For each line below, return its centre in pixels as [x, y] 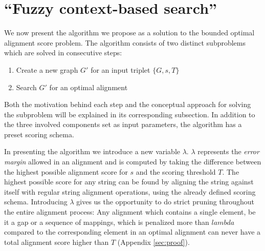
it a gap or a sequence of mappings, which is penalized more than [107, 222]
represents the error [228, 151]
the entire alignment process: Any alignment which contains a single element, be [130, 212]
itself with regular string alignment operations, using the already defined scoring [130, 191]
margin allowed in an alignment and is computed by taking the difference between [133, 162]
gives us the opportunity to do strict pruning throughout [165, 202]
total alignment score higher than [57, 242]
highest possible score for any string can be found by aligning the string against [129, 182]
